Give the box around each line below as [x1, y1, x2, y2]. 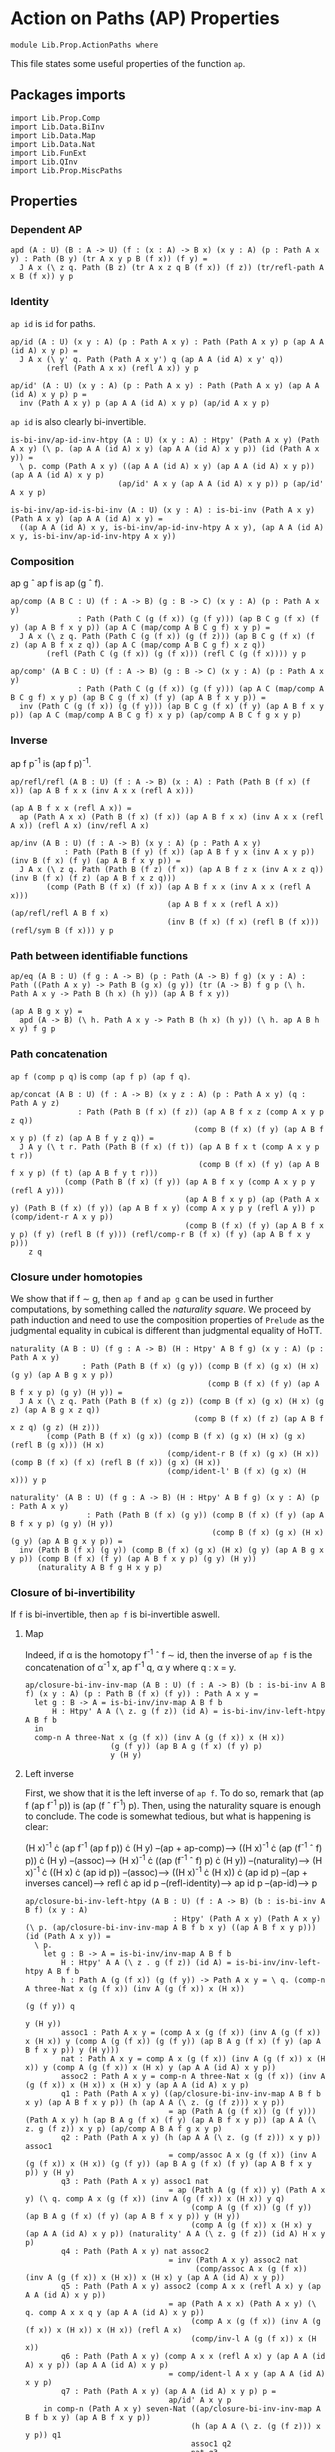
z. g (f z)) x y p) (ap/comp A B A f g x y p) [24, 2124, 223, 2134]
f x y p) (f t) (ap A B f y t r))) [10, 1168, 159, 1178]
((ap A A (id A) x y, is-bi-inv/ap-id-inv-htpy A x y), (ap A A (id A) [19, 522, 325, 532]
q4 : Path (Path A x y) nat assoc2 [61, 2247, 210, 2257]
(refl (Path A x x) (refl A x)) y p [46, 363, 199, 373]
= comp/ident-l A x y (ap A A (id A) [168, 2369, 326, 2379]
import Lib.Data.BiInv [10, 122, 105, 132]
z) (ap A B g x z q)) [10, 1405, 101, 1415]
